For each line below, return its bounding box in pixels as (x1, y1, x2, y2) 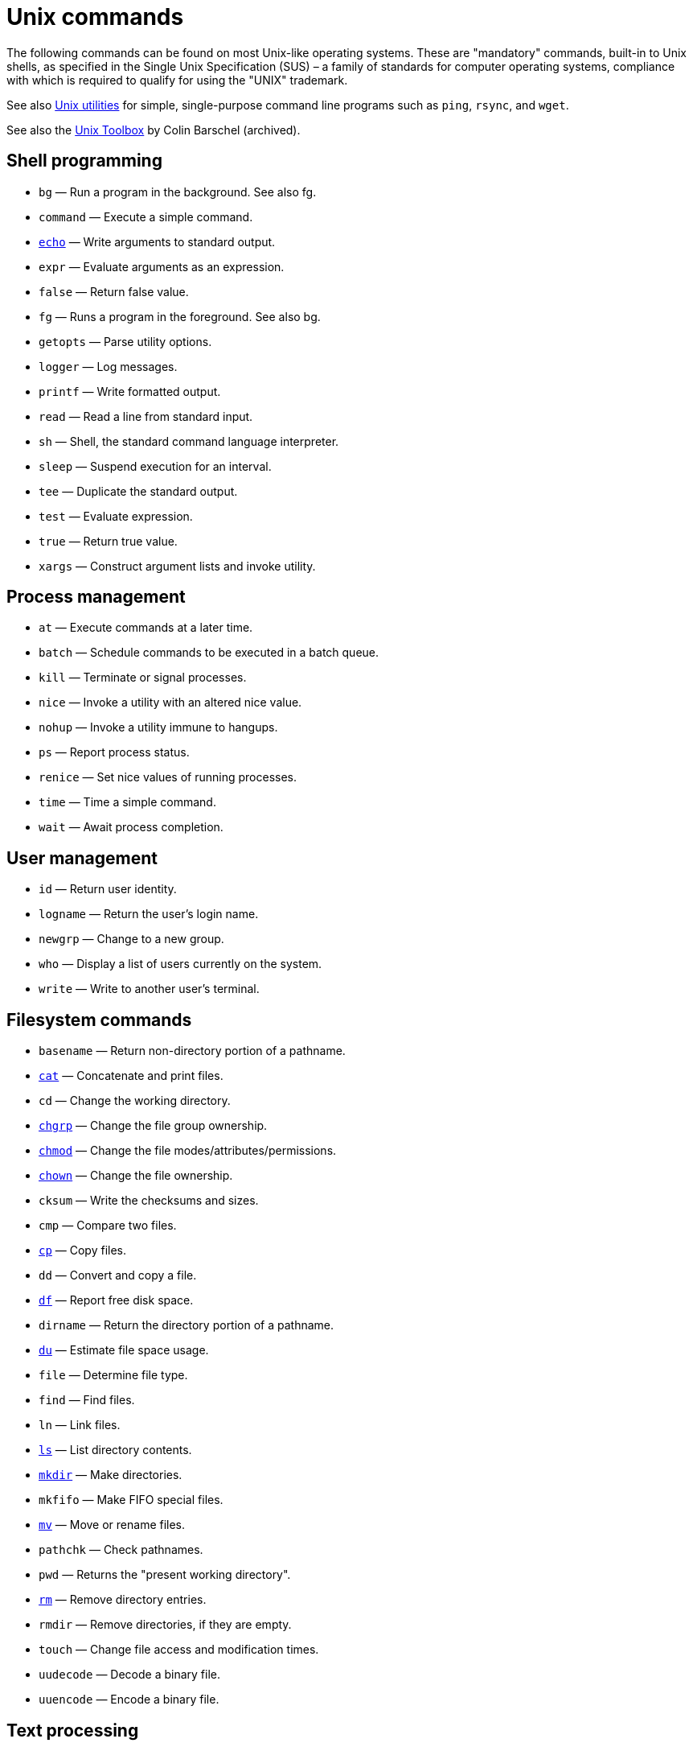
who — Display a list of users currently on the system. (39, 957, 322, 971)
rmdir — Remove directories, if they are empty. (39, 1617, 292, 1632)
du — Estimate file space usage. (39, 1343, 209, 1358)
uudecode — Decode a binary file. (39, 1667, 220, 1682)
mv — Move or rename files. (39, 1518, 186, 1532)
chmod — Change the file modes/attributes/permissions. (39, 1143, 337, 1158)
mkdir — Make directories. (39, 1468, 182, 1482)
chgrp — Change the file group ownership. (39, 1119, 268, 1133)
